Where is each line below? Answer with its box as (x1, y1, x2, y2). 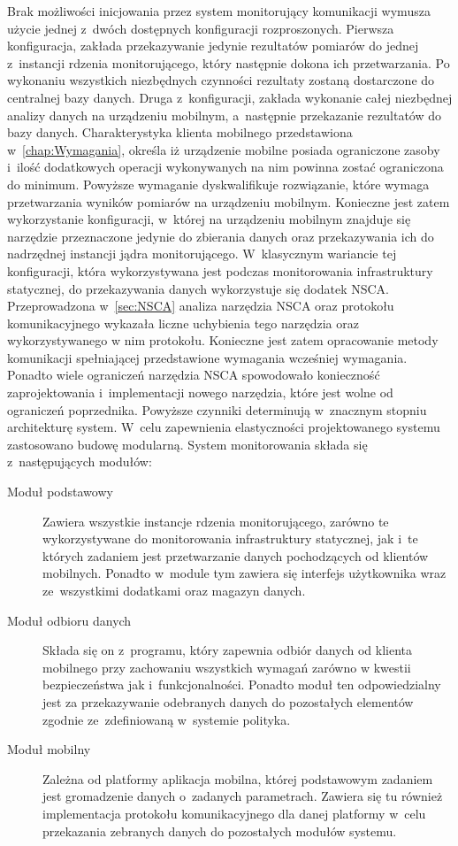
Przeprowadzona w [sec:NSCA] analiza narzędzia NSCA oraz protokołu (7, 296, 394, 315)
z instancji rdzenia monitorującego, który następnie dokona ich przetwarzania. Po (7, 53, 450, 72)
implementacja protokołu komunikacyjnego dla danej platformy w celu (42, 804, 426, 822)
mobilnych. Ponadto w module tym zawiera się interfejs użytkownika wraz (42, 564, 447, 582)
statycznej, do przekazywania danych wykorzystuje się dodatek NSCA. (7, 279, 389, 297)
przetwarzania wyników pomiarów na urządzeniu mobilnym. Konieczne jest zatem (7, 192, 450, 211)
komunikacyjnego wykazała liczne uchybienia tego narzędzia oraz (7, 313, 359, 332)
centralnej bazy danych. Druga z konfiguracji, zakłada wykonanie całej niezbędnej (7, 88, 453, 106)
